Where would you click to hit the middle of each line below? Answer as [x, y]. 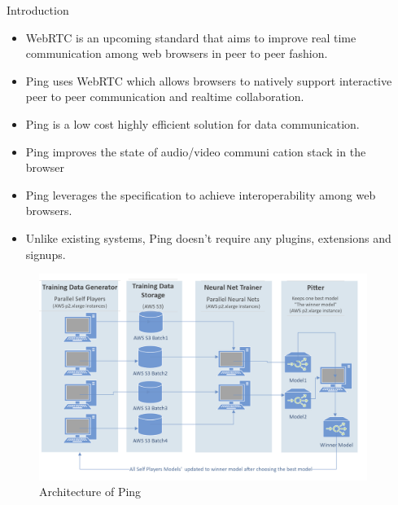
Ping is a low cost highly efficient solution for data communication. [192, 123]
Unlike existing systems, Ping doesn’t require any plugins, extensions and [208, 237]
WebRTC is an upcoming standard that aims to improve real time [191, 37]
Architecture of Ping [90, 492]
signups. [46, 254]
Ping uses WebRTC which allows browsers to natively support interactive [209, 80]
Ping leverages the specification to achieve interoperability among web [201, 194]
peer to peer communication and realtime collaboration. [165, 97]
